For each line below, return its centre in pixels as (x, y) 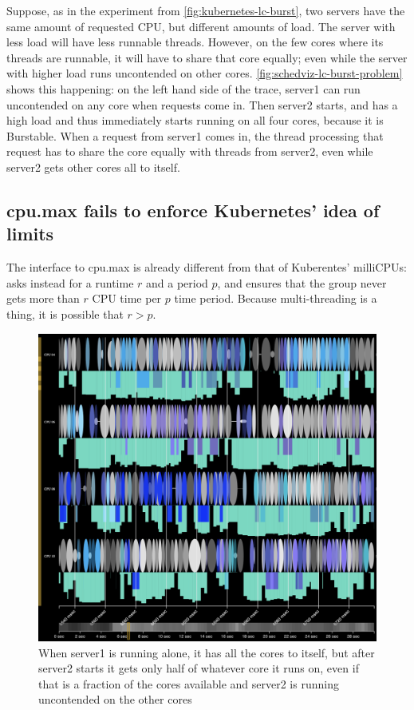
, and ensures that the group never (302, 282)
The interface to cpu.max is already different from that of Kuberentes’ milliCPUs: (207, 267)
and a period (177, 282)
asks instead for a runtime (70, 282)
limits (30, 234)
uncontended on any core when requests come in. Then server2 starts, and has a (202, 104)
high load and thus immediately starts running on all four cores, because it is (195, 120)
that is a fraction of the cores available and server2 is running (189, 683)
